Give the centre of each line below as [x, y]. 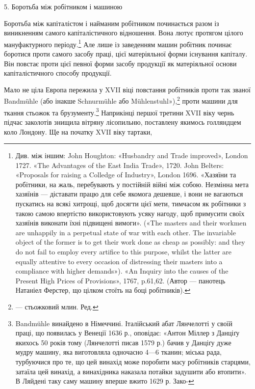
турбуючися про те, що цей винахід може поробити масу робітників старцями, [133, 361]
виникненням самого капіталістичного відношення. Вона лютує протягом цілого [124, 33]
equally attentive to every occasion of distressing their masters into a [119, 261]
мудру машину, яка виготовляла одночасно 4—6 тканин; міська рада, [118, 352]
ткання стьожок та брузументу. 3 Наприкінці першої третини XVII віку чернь [119, 111]
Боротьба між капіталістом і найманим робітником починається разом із [112, 23]
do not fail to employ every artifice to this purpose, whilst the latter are [124, 252]
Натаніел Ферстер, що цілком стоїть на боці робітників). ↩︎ [103, 290]
